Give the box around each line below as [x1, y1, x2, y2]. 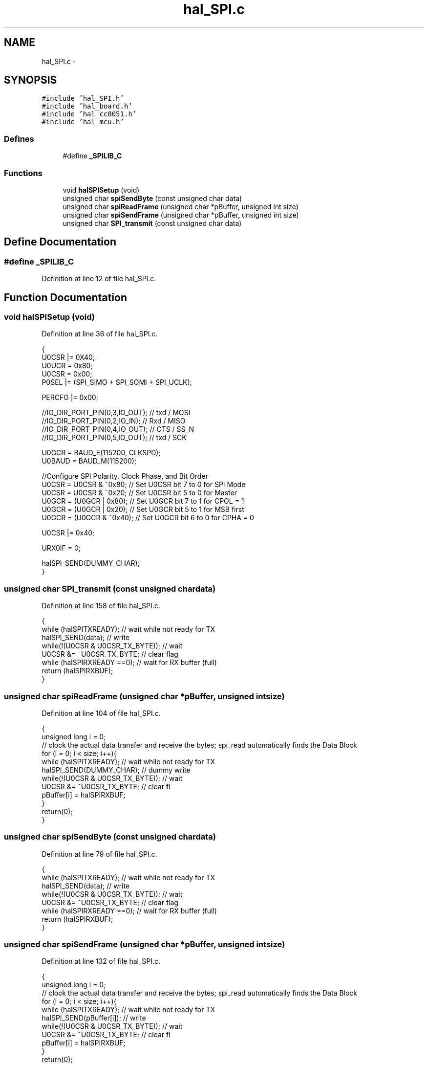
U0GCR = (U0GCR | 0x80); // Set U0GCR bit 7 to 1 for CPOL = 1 [42, 497, 244, 506]
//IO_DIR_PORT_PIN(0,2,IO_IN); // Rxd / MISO [42, 417, 186, 425]
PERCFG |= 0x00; [42, 393, 98, 402]
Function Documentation [4, 291, 127, 304]
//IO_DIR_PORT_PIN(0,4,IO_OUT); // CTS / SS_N [42, 425, 194, 434]
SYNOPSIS [4, 74, 57, 87]
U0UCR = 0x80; [42, 361, 93, 370]
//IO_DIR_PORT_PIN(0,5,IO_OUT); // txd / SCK [42, 433, 187, 442]
